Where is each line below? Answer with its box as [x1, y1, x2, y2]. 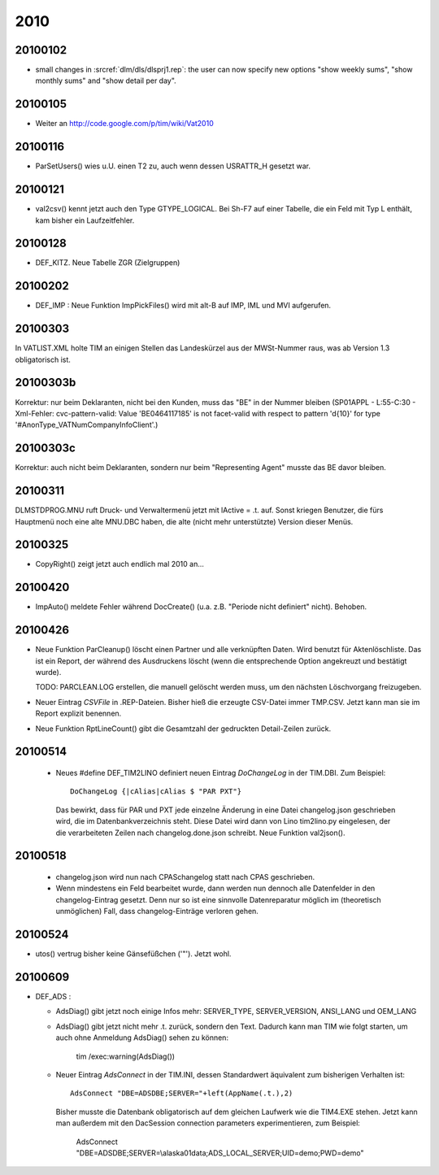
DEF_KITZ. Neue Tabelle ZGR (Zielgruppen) [35, 258, 180, 268]
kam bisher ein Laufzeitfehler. [35, 215, 135, 225]
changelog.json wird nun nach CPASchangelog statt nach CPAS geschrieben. [55, 873, 315, 881]
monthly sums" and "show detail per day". [35, 76, 176, 85]
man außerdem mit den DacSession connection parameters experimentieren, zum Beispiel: [55, 1118, 361, 1128]
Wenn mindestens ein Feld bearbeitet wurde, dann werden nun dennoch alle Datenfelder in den [55, 883, 376, 894]
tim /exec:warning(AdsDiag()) [76, 1051, 175, 1061]
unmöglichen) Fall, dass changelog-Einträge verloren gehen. [55, 907, 259, 916]
